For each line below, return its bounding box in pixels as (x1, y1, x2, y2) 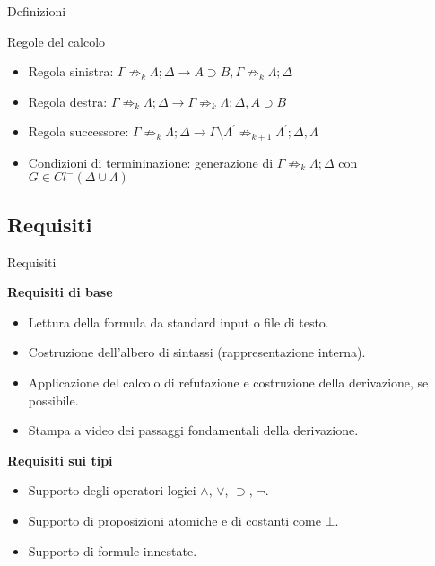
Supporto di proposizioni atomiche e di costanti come (28, 510, 321, 529)
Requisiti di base (7, 283, 113, 301)
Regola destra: (28, 91, 108, 110)
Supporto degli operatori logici (28, 481, 196, 500)
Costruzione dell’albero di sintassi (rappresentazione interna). (28, 343, 366, 361)
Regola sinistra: (28, 62, 114, 81)
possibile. (28, 390, 79, 409)
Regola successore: (28, 122, 129, 141)
